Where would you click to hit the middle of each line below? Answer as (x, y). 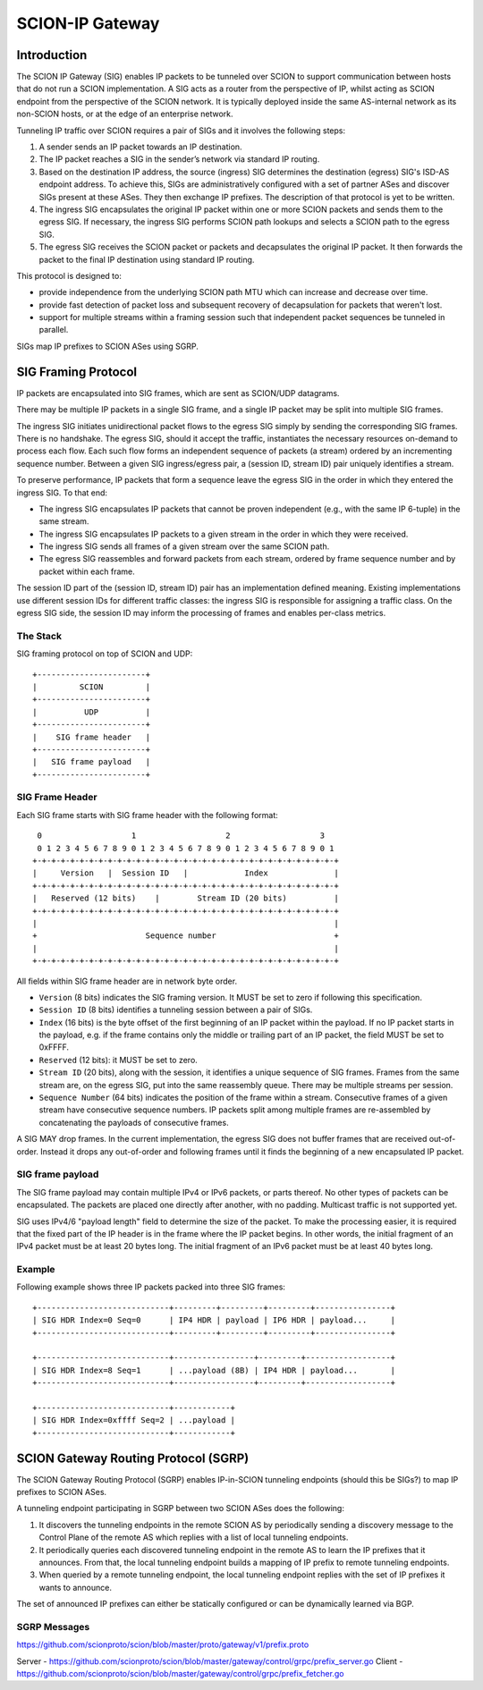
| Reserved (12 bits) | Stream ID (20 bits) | (186, 898)
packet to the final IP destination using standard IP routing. (147, 259)
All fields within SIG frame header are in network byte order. (127, 981)
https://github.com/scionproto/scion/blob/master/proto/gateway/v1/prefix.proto (163, 1644)
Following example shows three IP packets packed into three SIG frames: (151, 1287)
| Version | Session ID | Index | (186, 873)
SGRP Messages (53, 1627)
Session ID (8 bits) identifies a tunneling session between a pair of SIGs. (176, 1010)
